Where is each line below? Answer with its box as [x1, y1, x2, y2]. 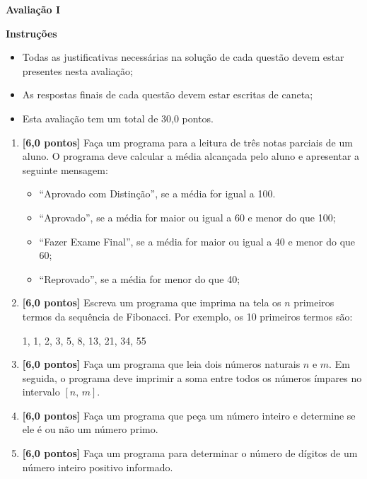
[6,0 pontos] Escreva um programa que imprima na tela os [22, 295, 281, 310]
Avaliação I [6, 2, 61, 16]
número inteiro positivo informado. [22, 459, 173, 474]
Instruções [6, 25, 57, 40]
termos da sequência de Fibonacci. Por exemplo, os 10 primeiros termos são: [22, 308, 353, 323]
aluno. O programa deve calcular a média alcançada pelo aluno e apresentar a [22, 149, 360, 163]
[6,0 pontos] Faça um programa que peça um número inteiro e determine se [22, 408, 356, 422]
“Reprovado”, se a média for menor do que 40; [39, 271, 240, 286]
